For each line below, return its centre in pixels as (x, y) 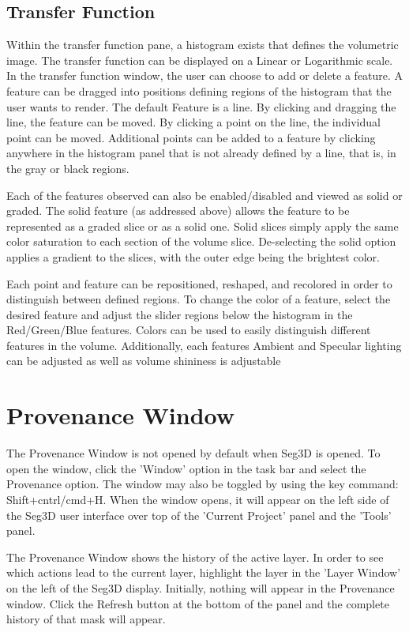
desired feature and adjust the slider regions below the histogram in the (180, 314)
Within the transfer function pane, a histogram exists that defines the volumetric (203, 45)
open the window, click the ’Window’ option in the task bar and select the (186, 468)
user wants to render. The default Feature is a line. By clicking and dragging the (201, 106)
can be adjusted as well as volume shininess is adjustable (144, 361)
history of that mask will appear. (86, 619)
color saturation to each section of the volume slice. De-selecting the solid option (201, 241)
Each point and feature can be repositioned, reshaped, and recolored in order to (199, 283)
